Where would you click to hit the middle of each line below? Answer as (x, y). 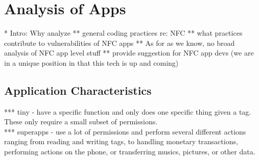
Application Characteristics (78, 90)
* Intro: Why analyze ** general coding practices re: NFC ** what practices (123, 33)
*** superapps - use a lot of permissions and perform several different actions (125, 131)
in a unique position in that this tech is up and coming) (91, 62)
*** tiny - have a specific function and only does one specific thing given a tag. (128, 111)
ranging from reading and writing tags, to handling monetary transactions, (121, 141)
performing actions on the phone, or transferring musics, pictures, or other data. (130, 152)
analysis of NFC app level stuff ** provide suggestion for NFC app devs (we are (129, 53)
